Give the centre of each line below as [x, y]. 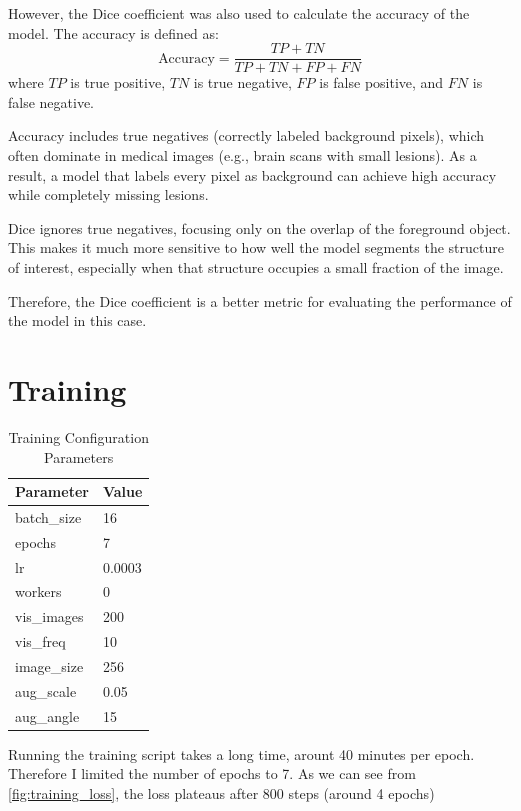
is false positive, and [381, 82]
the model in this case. [77, 320]
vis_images [49, 616]
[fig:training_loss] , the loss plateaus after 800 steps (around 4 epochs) [221, 792]
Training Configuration [78, 436]
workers [38, 591]
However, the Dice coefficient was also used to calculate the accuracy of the [239, 13]
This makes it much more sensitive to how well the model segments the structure [256, 247]
